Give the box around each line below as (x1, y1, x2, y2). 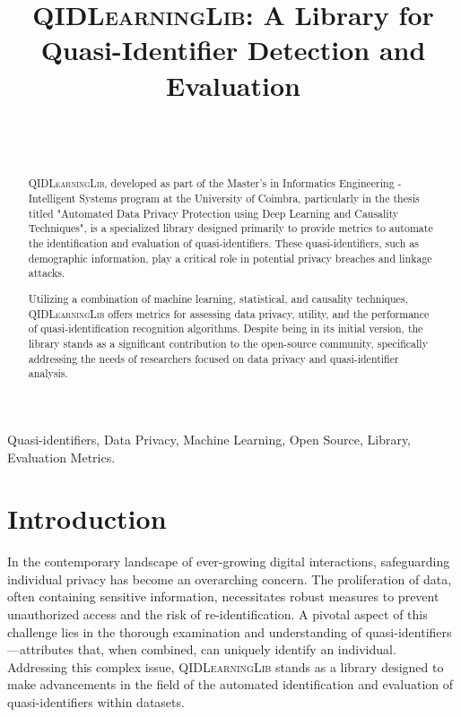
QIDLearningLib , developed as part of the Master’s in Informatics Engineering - (28, 176, 402, 191)
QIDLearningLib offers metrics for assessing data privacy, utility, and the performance (28, 306, 430, 321)
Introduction (7, 500, 167, 537)
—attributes (7, 640, 74, 659)
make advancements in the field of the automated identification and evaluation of (7, 675, 454, 694)
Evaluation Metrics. (7, 447, 116, 466)
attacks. (28, 265, 65, 281)
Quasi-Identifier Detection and (40, 31, 426, 68)
